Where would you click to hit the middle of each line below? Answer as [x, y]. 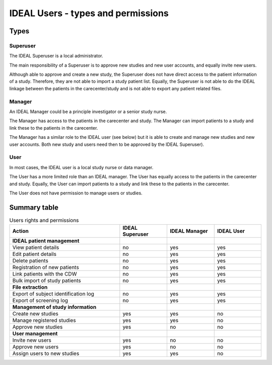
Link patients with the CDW [45, 274]
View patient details [36, 247]
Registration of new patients [46, 268]
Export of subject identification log [53, 294]
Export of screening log [40, 300]
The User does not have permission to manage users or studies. [76, 193]
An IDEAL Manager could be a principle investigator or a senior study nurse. [88, 112]
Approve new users [36, 347]
